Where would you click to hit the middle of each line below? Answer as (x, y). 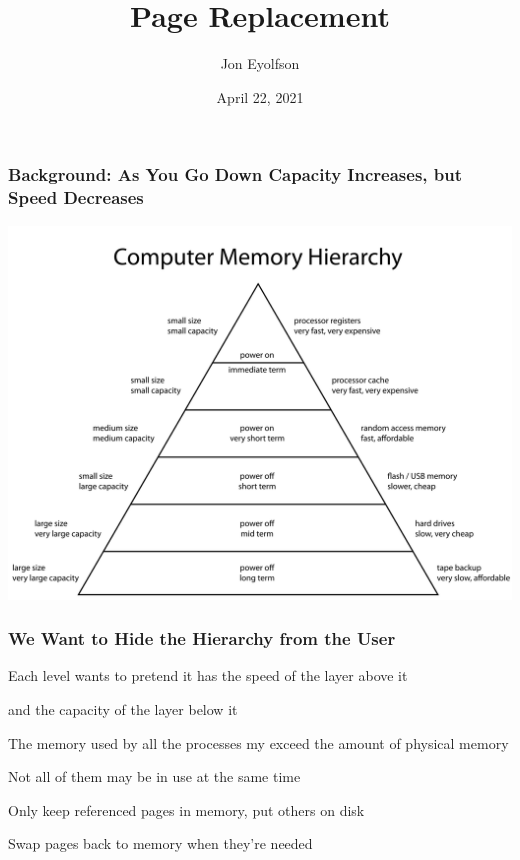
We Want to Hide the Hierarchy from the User (202, 638)
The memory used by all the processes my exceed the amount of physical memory (258, 742)
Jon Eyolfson (260, 63)
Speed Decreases (76, 197)
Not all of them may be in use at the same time (154, 776)
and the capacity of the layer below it (123, 709)
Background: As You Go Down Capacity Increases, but (235, 174)
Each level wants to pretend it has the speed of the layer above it (208, 675)
